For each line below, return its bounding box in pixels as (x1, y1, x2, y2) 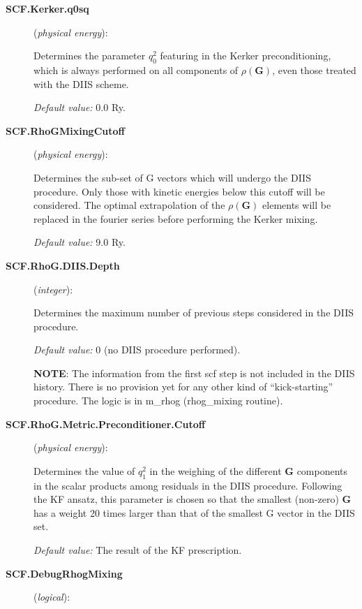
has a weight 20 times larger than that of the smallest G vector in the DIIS (33, 505, 355, 520)
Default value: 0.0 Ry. (33, 100, 126, 115)
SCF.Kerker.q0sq (6, 1, 89, 15)
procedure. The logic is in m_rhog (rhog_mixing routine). (33, 393, 283, 408)
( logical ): (33, 589, 70, 604)
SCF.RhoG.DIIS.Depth (6, 258, 120, 272)
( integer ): (33, 281, 73, 296)
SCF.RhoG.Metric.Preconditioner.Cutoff (6, 416, 206, 431)
